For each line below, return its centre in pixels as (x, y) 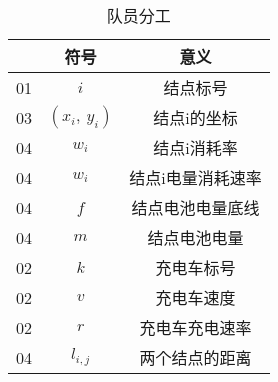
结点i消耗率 (195, 147)
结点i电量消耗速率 (195, 177)
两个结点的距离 (195, 357)
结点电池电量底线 (195, 207)
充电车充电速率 (195, 327)
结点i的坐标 (195, 117)
